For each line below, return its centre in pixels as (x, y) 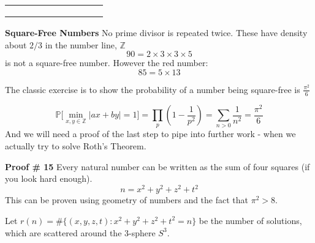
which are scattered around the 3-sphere (80, 232)
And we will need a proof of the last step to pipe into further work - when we (150, 134)
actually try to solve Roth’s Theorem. (76, 146)
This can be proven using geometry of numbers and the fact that (127, 200)
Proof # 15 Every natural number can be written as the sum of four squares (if (157, 166)
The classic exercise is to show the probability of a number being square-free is (153, 89)
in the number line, (81, 44)
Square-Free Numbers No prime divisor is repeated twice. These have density (156, 32)
